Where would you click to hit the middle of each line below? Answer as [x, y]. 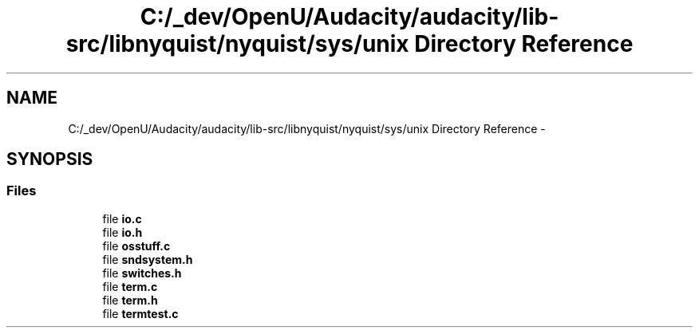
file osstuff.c [136, 246]
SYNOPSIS [50, 159]
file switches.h [142, 273]
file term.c [130, 286]
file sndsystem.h [148, 259]
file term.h [130, 300]
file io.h [122, 232]
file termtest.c [140, 313]
